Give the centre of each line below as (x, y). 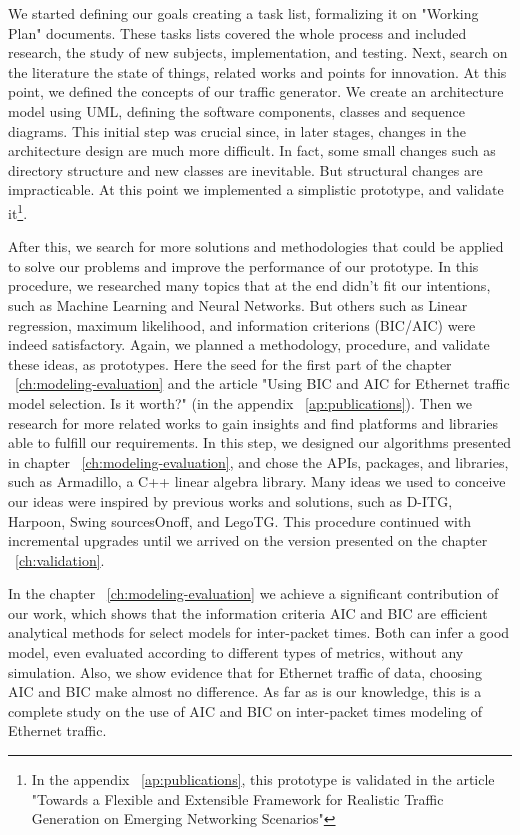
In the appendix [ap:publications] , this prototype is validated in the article (263, 779)
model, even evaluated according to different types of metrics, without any (236, 652)
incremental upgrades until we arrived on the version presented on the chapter (248, 540)
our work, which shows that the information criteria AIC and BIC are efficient (248, 612)
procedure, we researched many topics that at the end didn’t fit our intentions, (249, 285)
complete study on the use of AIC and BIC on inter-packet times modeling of (245, 710)
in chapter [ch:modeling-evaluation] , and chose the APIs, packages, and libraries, (258, 461)
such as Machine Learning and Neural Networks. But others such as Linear (238, 304)
